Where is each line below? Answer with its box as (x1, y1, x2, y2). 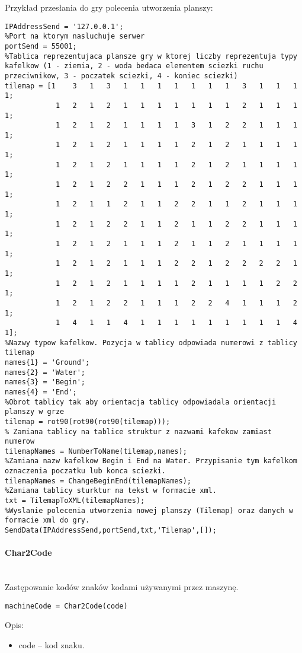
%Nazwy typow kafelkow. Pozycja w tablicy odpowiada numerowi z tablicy (5, 338, 297, 347)
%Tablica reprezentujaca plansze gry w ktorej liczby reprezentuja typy (5, 52, 297, 60)
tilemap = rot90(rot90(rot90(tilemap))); (5, 417, 171, 426)
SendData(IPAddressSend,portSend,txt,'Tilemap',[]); (5, 526, 217, 535)
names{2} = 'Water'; (5, 368, 86, 377)
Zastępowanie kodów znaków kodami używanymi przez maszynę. (5, 581, 239, 593)
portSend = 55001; (5, 42, 77, 50)
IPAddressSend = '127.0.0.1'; (5, 22, 124, 31)
